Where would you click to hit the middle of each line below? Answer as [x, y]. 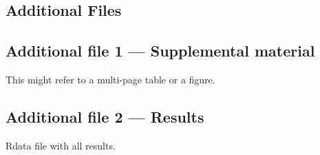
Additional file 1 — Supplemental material [160, 51]
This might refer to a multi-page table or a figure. [110, 79]
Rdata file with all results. [61, 145]
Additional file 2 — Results [105, 116]
